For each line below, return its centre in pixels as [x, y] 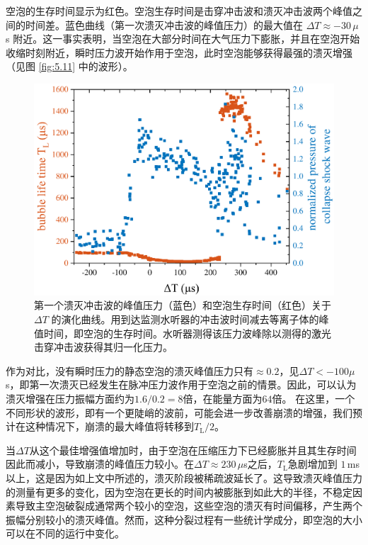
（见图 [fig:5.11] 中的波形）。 [69, 66]
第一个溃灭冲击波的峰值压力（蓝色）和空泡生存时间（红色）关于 [183, 305]
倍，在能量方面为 [223, 398]
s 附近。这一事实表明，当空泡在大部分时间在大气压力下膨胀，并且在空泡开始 [183, 39]
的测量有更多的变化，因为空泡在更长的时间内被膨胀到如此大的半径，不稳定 [179, 491]
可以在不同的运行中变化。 [65, 533]
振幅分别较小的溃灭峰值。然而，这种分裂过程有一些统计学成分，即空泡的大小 [184, 519]
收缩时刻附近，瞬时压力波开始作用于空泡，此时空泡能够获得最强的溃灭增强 [179, 52]
